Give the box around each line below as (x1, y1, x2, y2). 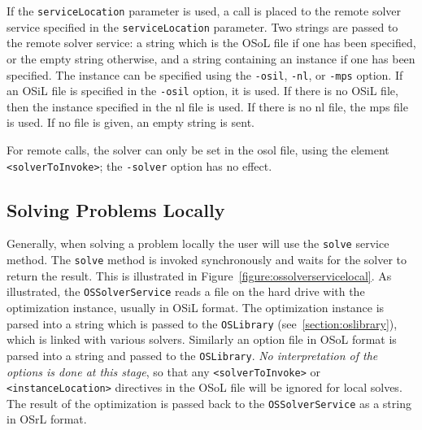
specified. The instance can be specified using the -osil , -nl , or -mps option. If (7, 66, 403, 83)
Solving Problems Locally (7, 197, 225, 222)
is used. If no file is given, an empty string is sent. (7, 114, 255, 131)
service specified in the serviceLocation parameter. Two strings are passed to (7, 18, 398, 35)
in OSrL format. (7, 410, 87, 428)
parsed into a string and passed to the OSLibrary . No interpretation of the (7, 346, 378, 363)
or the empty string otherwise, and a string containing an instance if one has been (7, 50, 415, 67)
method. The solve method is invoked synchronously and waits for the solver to (7, 251, 407, 268)
